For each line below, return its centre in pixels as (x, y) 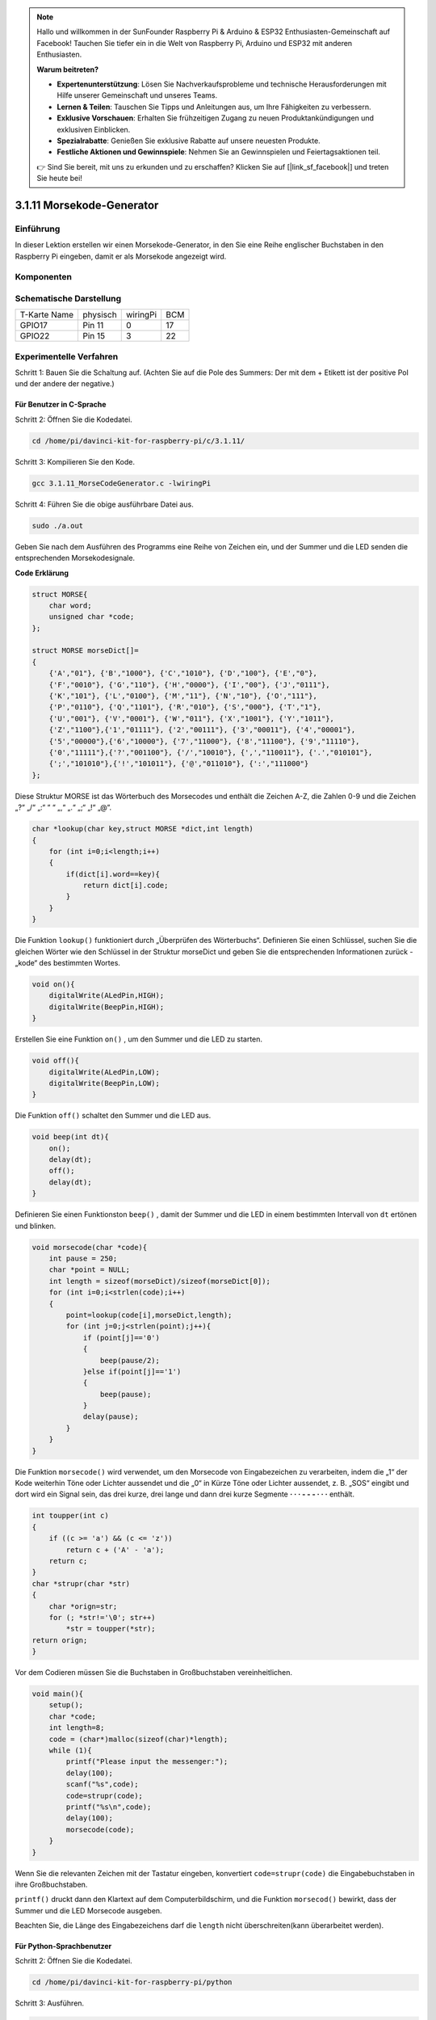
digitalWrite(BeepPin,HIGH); (107, 1007)
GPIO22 (35, 336)
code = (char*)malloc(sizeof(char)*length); (138, 1739)
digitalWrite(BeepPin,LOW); (105, 1083)
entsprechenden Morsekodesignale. (75, 558)
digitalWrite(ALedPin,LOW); (105, 1072)
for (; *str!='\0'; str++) (103, 1617)
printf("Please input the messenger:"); (147, 1762)
